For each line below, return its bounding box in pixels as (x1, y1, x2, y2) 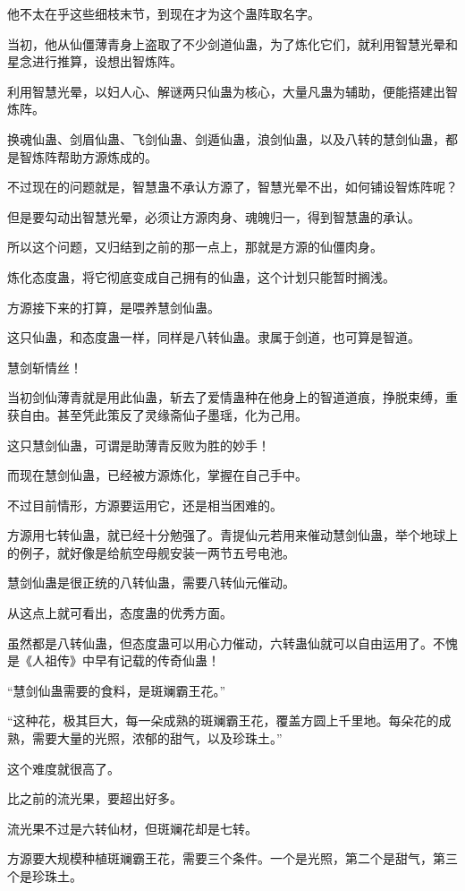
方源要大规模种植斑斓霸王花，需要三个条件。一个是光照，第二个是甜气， (7, 849, 433, 868)
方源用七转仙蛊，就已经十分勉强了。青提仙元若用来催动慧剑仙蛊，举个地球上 (7, 526, 458, 544)
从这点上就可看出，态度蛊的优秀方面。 (7, 604, 232, 622)
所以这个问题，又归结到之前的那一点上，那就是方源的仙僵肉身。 (7, 237, 383, 256)
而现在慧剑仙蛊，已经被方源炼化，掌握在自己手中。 (7, 466, 308, 484)
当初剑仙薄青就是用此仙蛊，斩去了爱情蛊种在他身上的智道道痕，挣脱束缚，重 (7, 388, 458, 407)
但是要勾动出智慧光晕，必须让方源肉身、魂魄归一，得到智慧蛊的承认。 (7, 207, 420, 226)
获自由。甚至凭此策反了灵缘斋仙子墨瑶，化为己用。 (7, 405, 308, 424)
